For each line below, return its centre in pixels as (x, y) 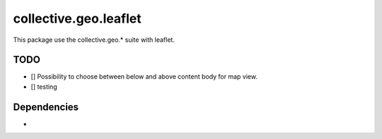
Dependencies (46, 107)
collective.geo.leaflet (77, 18)
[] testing (44, 87)
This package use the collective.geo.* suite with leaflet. (94, 40)
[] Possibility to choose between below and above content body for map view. (144, 77)
